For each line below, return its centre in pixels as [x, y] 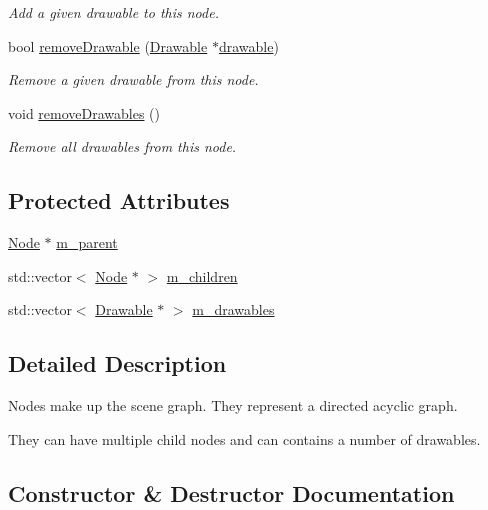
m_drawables [233, 309]
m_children [202, 275]
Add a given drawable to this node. [113, 12]
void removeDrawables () [84, 112]
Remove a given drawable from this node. [133, 79]
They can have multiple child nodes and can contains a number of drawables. [244, 438]
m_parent [87, 242]
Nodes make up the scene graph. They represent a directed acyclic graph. [233, 405]
